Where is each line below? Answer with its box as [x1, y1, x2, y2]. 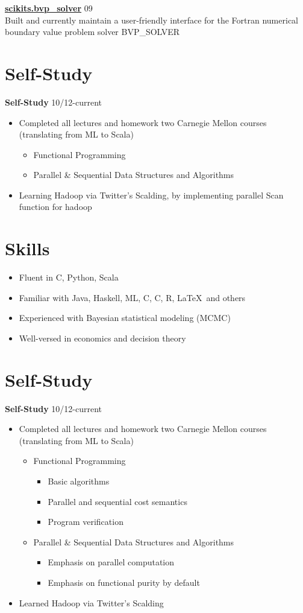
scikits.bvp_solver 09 [5, 2, 93, 14]
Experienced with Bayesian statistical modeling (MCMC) [19, 311, 231, 324]
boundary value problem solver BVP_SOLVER [5, 25, 180, 38]
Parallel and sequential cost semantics [48, 495, 187, 507]
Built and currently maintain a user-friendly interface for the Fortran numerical [5, 13, 298, 26]
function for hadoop [19, 200, 92, 213]
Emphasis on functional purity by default [48, 576, 200, 589]
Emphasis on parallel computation [48, 556, 175, 568]
